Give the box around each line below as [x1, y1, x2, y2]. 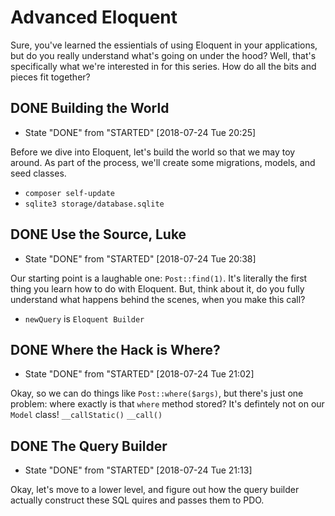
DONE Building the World [10, 100, 170, 117]
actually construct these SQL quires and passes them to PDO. [10, 494, 265, 506]
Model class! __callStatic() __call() [10, 409, 163, 421]
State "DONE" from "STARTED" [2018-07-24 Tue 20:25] [24, 126, 257, 138]
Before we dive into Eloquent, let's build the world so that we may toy [10, 146, 296, 158]
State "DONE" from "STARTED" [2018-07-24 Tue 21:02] [24, 368, 255, 380]
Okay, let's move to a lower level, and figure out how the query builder [10, 484, 300, 496]
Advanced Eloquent [10, 6, 178, 29]
